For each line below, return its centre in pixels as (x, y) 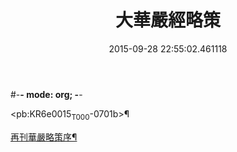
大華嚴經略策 (167, 20)
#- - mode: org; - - (46, 94)
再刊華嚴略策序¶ (44, 137)
